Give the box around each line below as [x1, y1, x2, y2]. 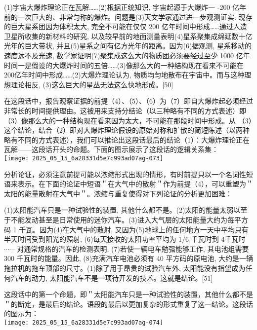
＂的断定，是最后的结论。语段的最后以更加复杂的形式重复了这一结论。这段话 [4, 298, 253, 309]
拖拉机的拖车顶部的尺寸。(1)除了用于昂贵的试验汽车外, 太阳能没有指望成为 [4, 262, 246, 273]
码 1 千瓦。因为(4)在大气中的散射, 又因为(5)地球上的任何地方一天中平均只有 [4, 224, 249, 234]
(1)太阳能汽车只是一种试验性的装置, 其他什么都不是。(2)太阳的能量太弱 [4, 205, 234, 215]
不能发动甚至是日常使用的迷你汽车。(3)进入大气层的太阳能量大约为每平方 [10, 214, 248, 224]
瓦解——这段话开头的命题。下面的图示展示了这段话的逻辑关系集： [4, 144, 218, 154]
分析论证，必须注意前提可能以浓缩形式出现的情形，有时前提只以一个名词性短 [4, 169, 253, 179]
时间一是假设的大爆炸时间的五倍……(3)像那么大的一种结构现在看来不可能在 [4, 60, 244, 70]
